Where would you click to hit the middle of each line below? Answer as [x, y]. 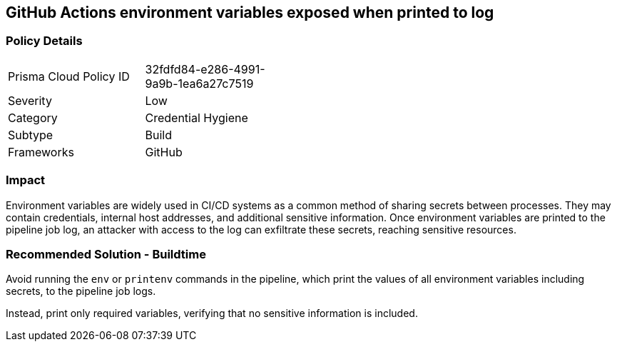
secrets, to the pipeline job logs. [81, 291]
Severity [30, 100]
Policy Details [44, 41]
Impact [26, 180]
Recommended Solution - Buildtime [106, 254]
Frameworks [41, 152]
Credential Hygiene [197, 117]
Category [33, 117]
